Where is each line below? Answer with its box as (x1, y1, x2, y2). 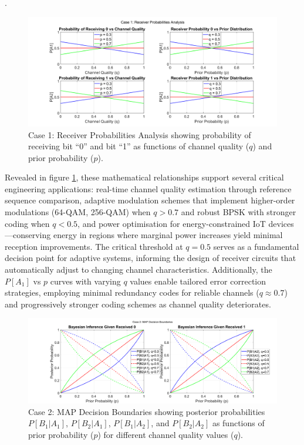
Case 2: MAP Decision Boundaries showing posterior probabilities (28, 405, 265, 417)
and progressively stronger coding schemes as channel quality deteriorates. (5, 297, 271, 310)
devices (268, 217, 294, 229)
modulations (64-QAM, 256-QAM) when (5, 206, 151, 218)
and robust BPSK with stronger (181, 206, 296, 218)
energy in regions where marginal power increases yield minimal (53, 229, 283, 241)
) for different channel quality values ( (97, 428, 234, 440)
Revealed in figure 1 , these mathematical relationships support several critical (5, 171, 284, 183)
